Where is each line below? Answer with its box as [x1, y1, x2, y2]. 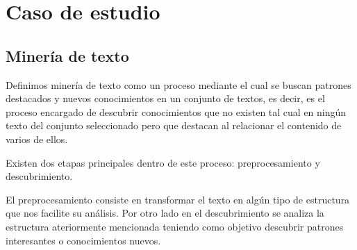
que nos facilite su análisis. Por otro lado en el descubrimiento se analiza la [6, 206, 324, 220]
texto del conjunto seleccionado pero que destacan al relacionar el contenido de [6, 118, 342, 133]
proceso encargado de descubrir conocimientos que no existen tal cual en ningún [6, 104, 347, 119]
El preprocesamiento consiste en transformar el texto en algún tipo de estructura [6, 192, 350, 206]
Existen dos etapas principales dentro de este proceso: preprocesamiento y [6, 155, 320, 169]
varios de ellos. [6, 131, 68, 146]
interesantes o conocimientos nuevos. [6, 233, 161, 247]
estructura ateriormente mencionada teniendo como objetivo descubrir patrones [6, 219, 344, 233]
